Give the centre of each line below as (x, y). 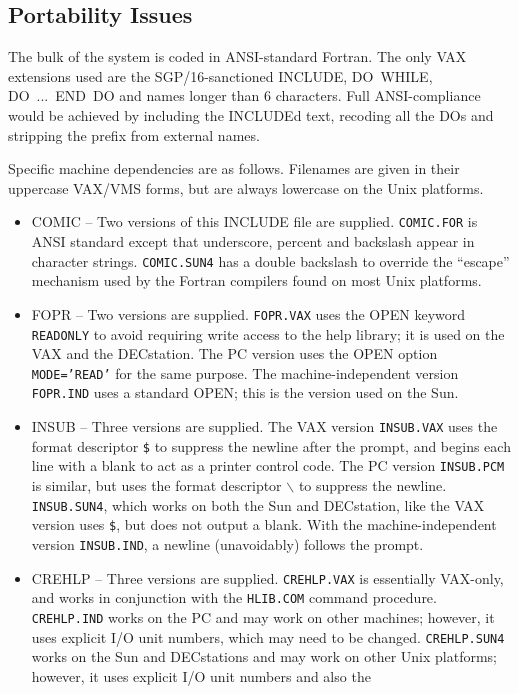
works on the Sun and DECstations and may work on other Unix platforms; (264, 656)
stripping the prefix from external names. (134, 134)
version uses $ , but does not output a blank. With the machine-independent (264, 524)
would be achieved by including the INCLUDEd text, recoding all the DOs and (251, 114)
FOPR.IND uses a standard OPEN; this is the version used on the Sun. (245, 392)
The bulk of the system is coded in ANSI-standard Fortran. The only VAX (237, 56)
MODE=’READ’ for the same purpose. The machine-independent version (245, 372)
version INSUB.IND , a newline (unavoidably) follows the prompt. (227, 543)
